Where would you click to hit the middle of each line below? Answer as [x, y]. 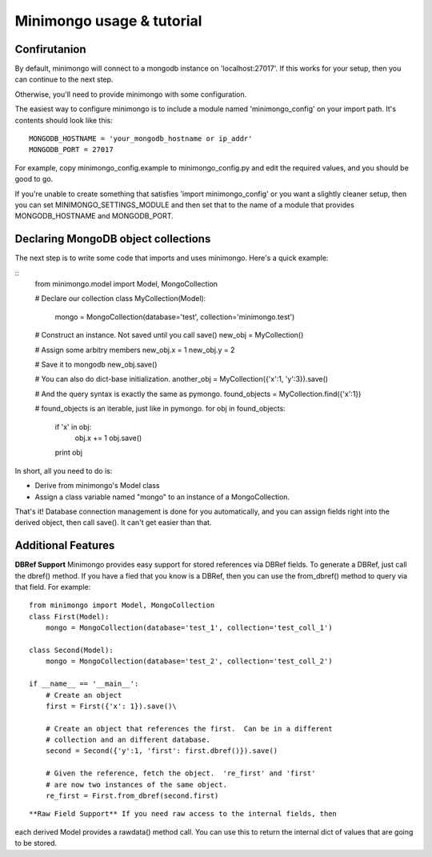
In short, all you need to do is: [64, 471]
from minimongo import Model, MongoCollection [122, 605]
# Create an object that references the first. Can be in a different [189, 729]
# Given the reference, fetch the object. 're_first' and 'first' [180, 773]
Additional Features [65, 545]
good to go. [34, 179]
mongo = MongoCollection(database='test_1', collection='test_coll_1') [189, 628]
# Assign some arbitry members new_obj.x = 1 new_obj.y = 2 [135, 350]
